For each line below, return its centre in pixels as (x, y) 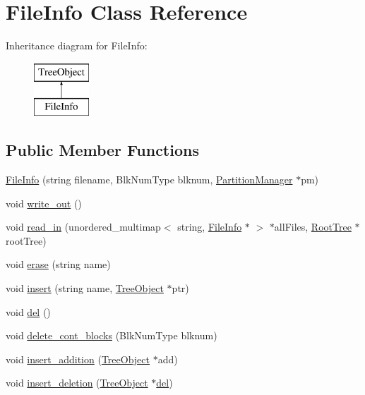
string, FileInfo (210, 227)
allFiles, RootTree (313, 227)
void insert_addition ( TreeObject (78, 359)
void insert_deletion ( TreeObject (77, 383)
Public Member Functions (102, 150)
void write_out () (44, 203)
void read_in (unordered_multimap (83, 227)
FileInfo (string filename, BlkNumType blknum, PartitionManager (149, 180)
